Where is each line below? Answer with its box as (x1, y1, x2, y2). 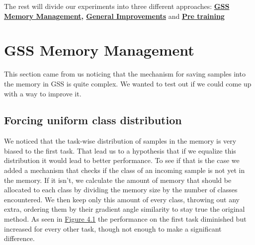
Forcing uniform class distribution (4, 112, 182, 128)
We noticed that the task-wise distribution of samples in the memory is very (4, 136, 237, 146)
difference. (4, 233, 35, 244)
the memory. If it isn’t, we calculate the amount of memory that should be (4, 174, 232, 185)
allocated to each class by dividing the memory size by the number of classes (4, 184, 238, 195)
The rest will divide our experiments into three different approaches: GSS (4, 1, 230, 11)
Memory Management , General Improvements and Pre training (4, 10, 225, 21)
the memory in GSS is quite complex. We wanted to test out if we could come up (4, 78, 252, 88)
